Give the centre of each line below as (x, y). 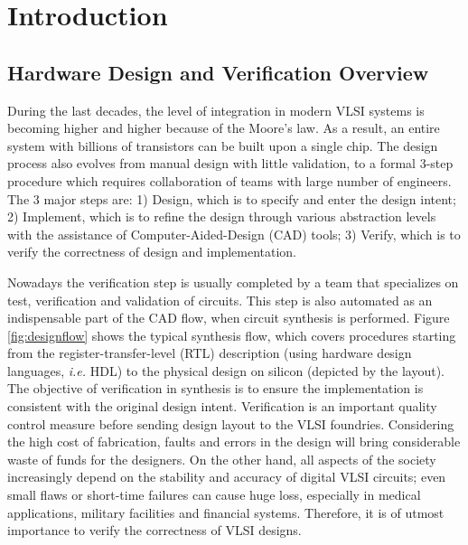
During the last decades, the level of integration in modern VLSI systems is (216, 110)
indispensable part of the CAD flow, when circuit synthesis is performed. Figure (229, 318)
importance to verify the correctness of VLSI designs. (154, 530)
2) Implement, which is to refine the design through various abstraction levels (222, 216)
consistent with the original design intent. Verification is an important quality (222, 406)
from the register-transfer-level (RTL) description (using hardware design (210, 353)
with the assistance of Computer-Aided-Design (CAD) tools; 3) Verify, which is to (234, 234)
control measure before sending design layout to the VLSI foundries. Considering (231, 423)
